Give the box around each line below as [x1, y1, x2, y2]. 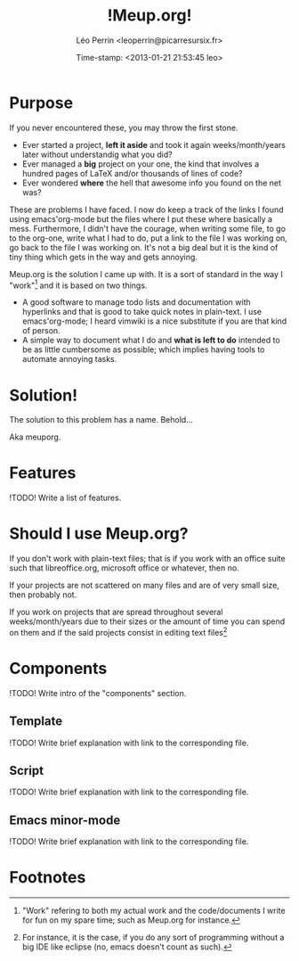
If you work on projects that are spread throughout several [9, 607, 223, 618]
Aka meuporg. [9, 431, 61, 442]
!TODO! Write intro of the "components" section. [9, 687, 187, 698]
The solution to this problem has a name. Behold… [9, 415, 193, 425]
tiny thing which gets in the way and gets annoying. [9, 251, 198, 262]
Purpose [9, 93, 74, 112]
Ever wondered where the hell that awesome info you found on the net [21, 177, 282, 188]
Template [9, 714, 63, 729]
